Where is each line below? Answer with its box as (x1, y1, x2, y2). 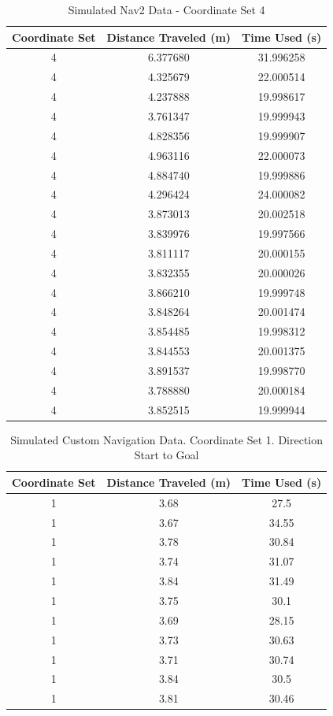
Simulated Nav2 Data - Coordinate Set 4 (68, 2, 265, 17)
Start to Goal (134, 447, 199, 463)
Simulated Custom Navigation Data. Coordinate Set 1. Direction (10, 431, 324, 447)
